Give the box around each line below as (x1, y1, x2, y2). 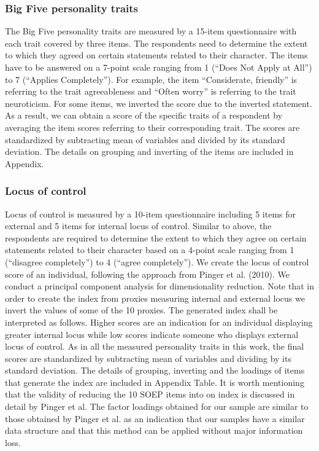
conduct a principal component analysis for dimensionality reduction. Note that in (5, 280, 315, 292)
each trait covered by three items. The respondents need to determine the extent (5, 36, 308, 49)
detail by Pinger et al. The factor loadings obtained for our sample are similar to (5, 400, 309, 413)
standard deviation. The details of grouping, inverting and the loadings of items (5, 364, 305, 377)
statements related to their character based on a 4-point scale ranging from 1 (5, 243, 294, 256)
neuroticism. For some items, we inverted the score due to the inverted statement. (5, 96, 312, 109)
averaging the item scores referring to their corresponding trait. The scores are (5, 120, 300, 133)
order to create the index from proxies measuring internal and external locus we (5, 291, 305, 304)
